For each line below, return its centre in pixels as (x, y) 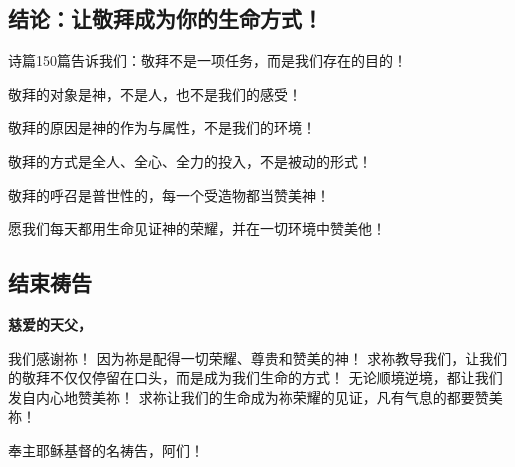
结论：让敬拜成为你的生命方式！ (165, 18)
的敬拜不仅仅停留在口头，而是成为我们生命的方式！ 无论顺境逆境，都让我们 (255, 377)
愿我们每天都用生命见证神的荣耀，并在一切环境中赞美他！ (197, 228)
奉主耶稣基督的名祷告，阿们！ (106, 449)
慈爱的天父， (50, 323)
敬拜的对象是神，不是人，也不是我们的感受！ (155, 93)
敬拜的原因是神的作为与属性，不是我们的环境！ (162, 127)
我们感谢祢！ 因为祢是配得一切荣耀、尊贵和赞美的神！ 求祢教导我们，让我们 (258, 357)
